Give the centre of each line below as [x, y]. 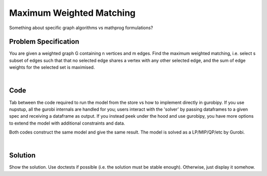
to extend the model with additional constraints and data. [67, 123]
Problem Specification [44, 42]
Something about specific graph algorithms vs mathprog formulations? [81, 28]
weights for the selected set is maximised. [52, 67]
